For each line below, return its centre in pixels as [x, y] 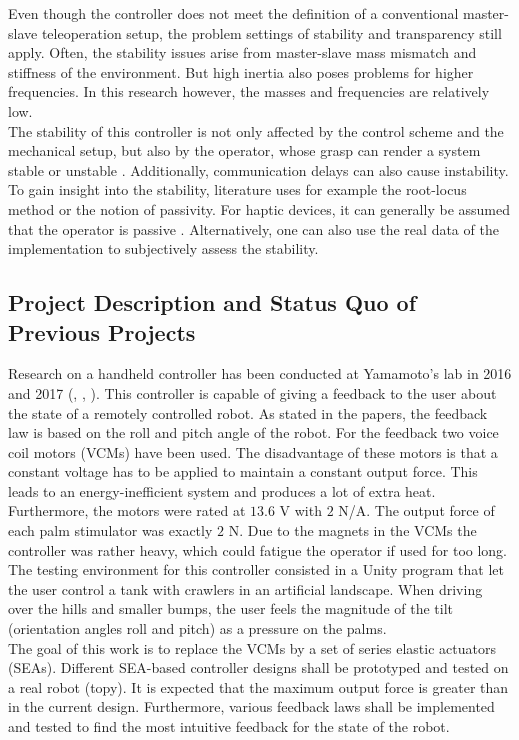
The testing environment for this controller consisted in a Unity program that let [256, 569]
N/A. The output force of [416, 510]
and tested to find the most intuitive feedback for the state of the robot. [229, 726]
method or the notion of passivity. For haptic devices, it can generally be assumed [259, 208]
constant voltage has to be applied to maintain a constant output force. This [243, 471]
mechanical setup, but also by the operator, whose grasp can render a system [244, 150]
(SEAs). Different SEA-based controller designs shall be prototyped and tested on [258, 667]
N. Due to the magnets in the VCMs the [352, 530]
